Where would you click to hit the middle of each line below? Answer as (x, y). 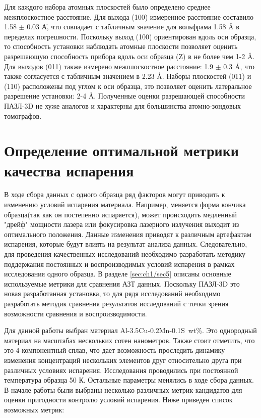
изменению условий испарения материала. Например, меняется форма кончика (125, 204)
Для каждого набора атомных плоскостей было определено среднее (107, 7)
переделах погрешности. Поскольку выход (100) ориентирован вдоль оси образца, (130, 36)
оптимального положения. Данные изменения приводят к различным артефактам (128, 234)
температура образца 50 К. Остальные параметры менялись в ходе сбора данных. (129, 380)
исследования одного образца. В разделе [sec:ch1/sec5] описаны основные (118, 274)
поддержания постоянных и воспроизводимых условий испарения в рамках (119, 264)
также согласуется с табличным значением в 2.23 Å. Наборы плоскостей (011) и (128, 76)
